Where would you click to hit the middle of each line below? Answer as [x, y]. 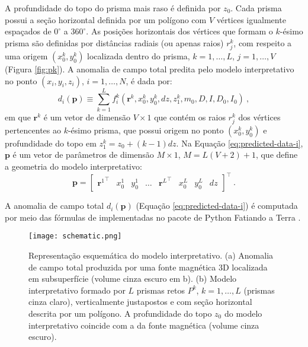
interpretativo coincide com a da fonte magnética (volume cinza [144, 325]
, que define [277, 155]
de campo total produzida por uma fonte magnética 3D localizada [148, 267]
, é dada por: [149, 80]
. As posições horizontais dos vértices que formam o [179, 31]
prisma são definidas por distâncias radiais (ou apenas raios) [114, 42]
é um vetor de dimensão [87, 117]
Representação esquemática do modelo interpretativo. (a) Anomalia [151, 255]
